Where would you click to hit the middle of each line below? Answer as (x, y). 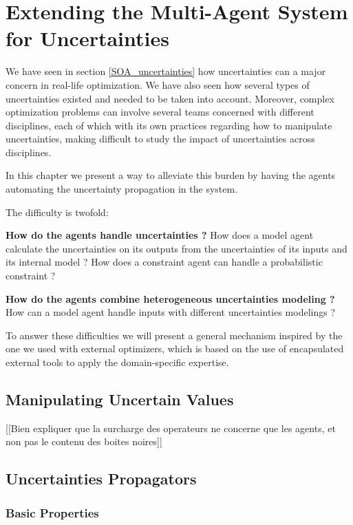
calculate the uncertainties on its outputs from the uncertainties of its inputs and (176, 248)
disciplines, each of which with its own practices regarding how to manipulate (169, 125)
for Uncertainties (87, 38)
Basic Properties (52, 512)
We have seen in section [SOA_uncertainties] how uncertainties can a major (166, 71)
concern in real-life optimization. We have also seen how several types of (158, 84)
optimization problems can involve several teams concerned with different (160, 112)
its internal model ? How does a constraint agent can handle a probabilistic (164, 262)
